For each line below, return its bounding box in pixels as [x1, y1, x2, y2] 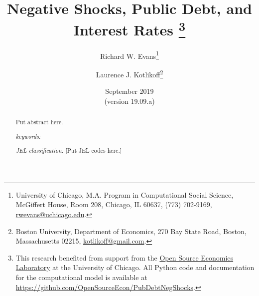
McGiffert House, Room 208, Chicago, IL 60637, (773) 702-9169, [15, 199, 212, 210]
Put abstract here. [15, 118, 63, 126]
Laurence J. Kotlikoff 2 [96, 67, 163, 79]
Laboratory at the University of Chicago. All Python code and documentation [15, 262, 255, 273]
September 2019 [105, 86, 154, 96]
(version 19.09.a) [104, 95, 155, 106]
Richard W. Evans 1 [100, 49, 159, 61]
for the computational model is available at [15, 272, 147, 283]
